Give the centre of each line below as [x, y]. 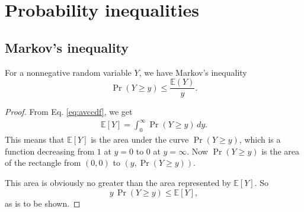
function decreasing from [50, 151]
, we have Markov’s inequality [193, 72]
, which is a [260, 139]
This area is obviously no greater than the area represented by [118, 182]
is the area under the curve [140, 139]
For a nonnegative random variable [68, 72]
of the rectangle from [43, 163]
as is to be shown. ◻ [43, 203]
